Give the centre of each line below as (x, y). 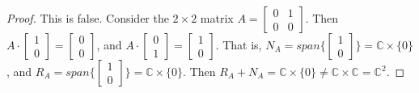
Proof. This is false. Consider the (88, 18)
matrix (217, 18)
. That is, (239, 44)
